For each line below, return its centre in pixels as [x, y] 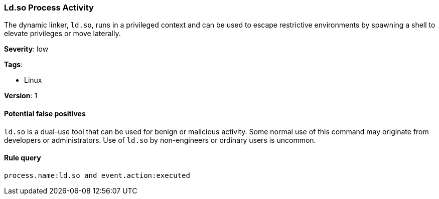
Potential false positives [45, 113]
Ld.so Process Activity [49, 8]
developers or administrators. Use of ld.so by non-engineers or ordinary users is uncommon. [160, 140]
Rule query [23, 158]
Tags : [14, 65]
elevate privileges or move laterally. [62, 34]
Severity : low [26, 49]
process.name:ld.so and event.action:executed [97, 175]
